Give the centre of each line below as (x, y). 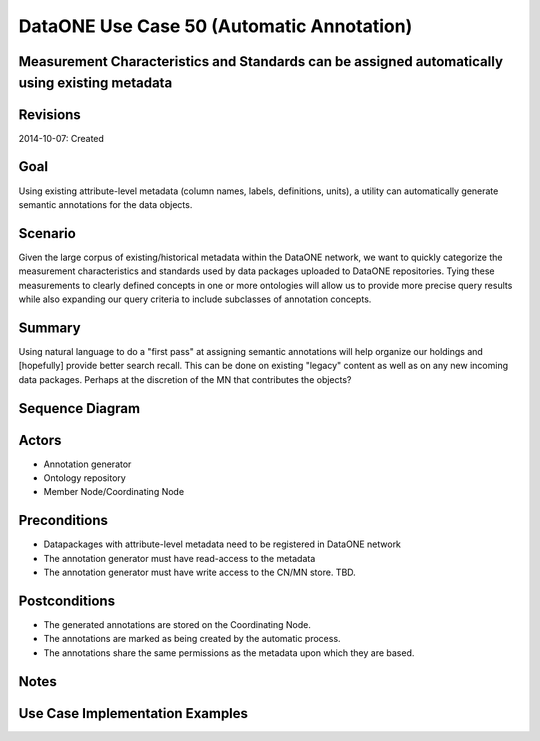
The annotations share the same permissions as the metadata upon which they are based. (229, 652)
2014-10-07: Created (61, 138)
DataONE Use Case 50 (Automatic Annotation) (215, 26)
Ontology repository (85, 478)
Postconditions (66, 600)
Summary (49, 327)
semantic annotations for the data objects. (105, 204)
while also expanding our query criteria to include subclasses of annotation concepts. (195, 299)
